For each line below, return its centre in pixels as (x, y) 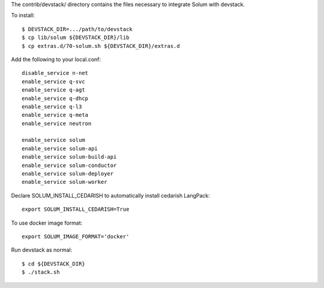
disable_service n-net (55, 73)
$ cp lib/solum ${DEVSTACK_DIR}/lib (76, 38)
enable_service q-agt (53, 90)
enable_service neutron (57, 123)
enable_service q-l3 (52, 107)
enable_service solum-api (60, 148)
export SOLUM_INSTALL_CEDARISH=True (76, 209)
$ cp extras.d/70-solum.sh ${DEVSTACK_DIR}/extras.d (101, 46)
